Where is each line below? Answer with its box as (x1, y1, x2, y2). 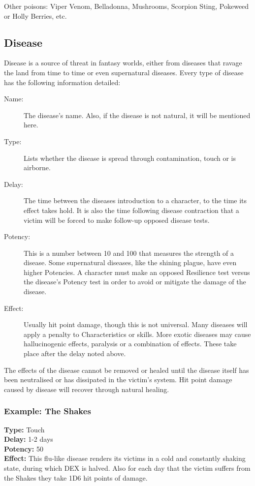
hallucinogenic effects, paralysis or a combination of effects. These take (24, 338, 237, 349)
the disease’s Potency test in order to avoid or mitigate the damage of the (24, 276, 246, 287)
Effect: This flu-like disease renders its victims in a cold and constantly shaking (4, 453, 246, 463)
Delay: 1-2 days (4, 434, 53, 444)
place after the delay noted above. (24, 348, 126, 359)
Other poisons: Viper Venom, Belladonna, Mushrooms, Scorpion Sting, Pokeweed (4, 1, 249, 11)
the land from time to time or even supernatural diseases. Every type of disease (4, 67, 244, 77)
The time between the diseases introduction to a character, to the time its (24, 195, 247, 206)
